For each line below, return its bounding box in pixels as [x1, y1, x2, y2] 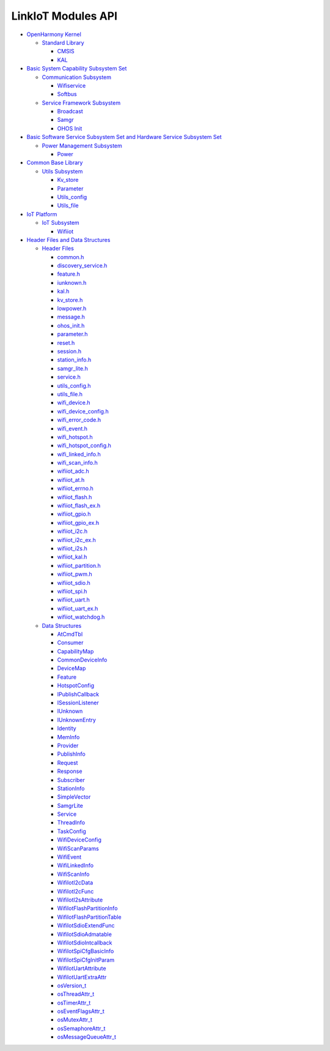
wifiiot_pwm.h [57, 570, 92, 578]
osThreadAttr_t [57, 990, 95, 998]
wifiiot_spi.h [57, 587, 87, 595]
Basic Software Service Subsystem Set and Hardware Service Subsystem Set [26, 134, 222, 141]
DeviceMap [57, 665, 86, 672]
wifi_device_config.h [57, 407, 109, 415]
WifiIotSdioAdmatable [57, 930, 112, 938]
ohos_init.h [57, 322, 85, 329]
